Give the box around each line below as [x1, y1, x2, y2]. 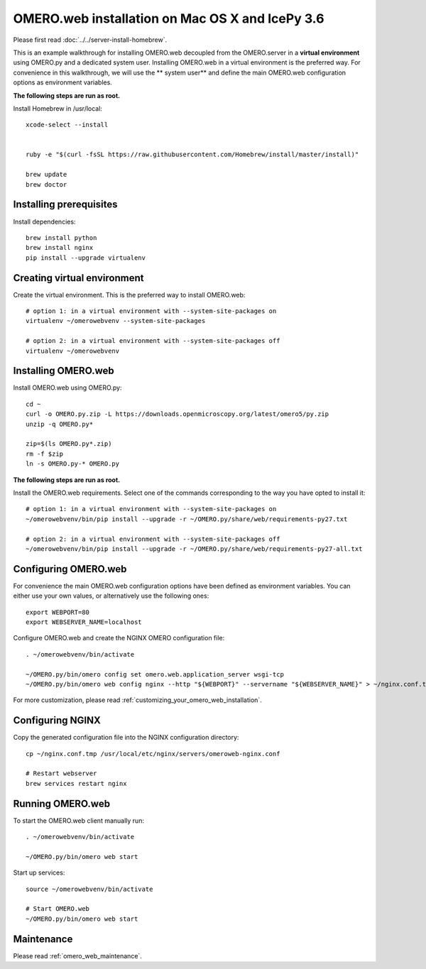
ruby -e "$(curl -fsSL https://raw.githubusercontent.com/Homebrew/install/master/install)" [26, 150, 359, 159]
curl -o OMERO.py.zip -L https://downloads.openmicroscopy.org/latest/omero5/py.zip [26, 410, 329, 418]
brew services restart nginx [26, 779, 127, 787]
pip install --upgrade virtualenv [26, 253, 146, 262]
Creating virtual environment [13, 272, 144, 284]
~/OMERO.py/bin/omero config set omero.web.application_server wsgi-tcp [26, 670, 284, 678]
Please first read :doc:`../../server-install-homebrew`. [13, 35, 168, 44]
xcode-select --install [26, 121, 109, 129]
